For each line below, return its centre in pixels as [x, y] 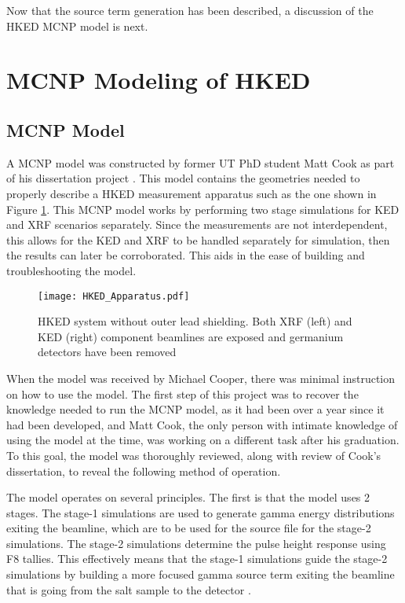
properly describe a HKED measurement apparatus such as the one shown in [192, 193]
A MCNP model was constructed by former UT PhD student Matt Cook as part [201, 162]
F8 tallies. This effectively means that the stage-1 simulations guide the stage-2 [197, 559]
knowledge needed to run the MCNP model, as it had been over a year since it [195, 409]
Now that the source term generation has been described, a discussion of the [190, 10]
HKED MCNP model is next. [77, 26]
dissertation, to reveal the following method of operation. [144, 471]
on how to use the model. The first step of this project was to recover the [182, 393]
